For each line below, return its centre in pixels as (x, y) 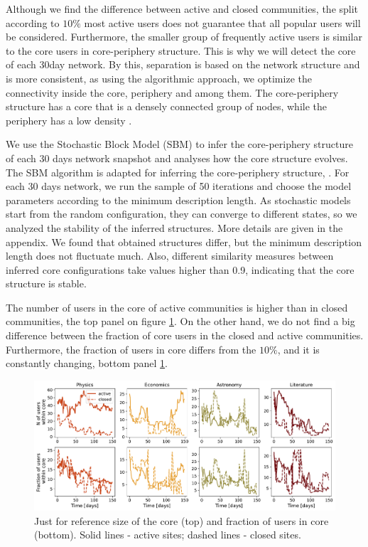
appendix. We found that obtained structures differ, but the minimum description (184, 241)
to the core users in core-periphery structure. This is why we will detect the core (181, 50)
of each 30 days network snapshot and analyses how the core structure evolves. (177, 158)
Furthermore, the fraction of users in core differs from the (131, 349)
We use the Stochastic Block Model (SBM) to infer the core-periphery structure (179, 144)
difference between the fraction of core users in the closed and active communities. (185, 335)
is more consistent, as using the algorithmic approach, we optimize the (159, 78)
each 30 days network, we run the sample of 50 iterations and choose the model (179, 186)
